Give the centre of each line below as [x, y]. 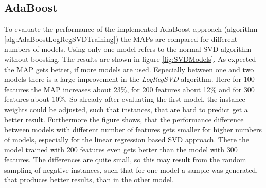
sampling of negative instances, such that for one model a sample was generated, [131, 169]
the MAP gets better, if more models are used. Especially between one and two [129, 69]
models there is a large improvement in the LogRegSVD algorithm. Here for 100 [129, 79]
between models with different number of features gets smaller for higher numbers [133, 129]
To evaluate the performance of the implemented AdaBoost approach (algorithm [131, 29]
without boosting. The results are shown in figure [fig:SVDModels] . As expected [130, 59]
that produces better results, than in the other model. [89, 180]
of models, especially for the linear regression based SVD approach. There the [127, 139]
